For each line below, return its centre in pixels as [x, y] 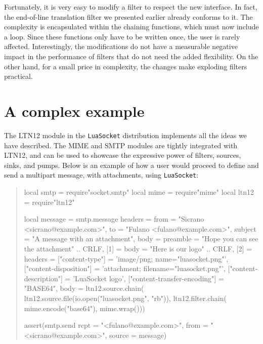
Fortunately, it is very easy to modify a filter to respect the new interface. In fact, [131, 7]
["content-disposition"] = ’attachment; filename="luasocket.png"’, [125, 268]
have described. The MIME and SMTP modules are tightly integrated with [121, 145]
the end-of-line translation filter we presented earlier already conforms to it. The [128, 16]
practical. [18, 76]
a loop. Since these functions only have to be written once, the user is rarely [122, 36]
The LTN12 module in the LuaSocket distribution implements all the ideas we [125, 135]
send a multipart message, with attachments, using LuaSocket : [101, 175]
